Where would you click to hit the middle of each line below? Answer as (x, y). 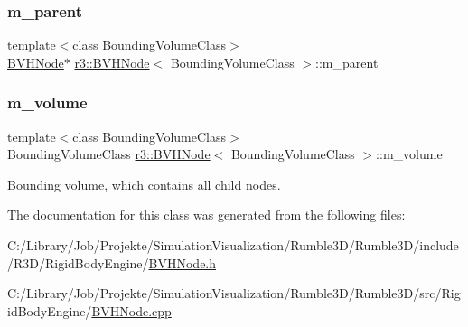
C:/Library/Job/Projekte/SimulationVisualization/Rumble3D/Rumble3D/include (233, 245)
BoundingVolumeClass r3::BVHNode (109, 154)
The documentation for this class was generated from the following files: (206, 215)
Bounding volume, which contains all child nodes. (144, 184)
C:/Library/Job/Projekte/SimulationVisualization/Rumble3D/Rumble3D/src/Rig (234, 293)
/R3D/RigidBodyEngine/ (78, 262)
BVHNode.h (183, 262)
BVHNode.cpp (131, 310)
